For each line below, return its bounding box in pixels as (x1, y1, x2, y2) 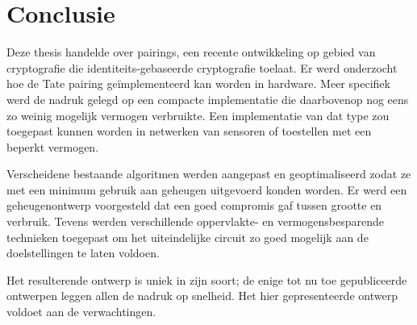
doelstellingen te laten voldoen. (6, 244, 160, 261)
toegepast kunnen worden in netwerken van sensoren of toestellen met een (6, 123, 372, 140)
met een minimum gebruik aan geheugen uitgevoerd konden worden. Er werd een (6, 181, 407, 198)
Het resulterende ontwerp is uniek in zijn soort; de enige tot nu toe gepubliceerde (6, 271, 407, 288)
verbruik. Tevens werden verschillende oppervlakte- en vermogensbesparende (6, 213, 385, 230)
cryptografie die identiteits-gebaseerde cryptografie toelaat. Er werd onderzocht (6, 59, 398, 76)
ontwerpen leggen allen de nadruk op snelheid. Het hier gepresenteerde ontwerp (6, 287, 398, 304)
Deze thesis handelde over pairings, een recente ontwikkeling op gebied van (6, 44, 376, 60)
